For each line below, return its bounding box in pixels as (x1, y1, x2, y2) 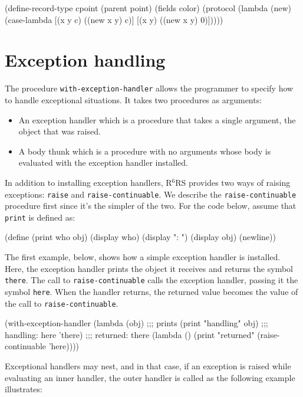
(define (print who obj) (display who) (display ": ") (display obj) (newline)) (5, 231, 276, 243)
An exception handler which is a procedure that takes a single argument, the (18, 113, 296, 126)
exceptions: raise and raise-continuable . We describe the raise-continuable (5, 188, 297, 200)
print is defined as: (5, 211, 75, 223)
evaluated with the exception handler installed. (18, 156, 188, 169)
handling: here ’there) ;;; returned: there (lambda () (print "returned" (5, 328, 255, 340)
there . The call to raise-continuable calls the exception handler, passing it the (5, 274, 298, 286)
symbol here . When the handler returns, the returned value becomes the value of (5, 285, 298, 297)
